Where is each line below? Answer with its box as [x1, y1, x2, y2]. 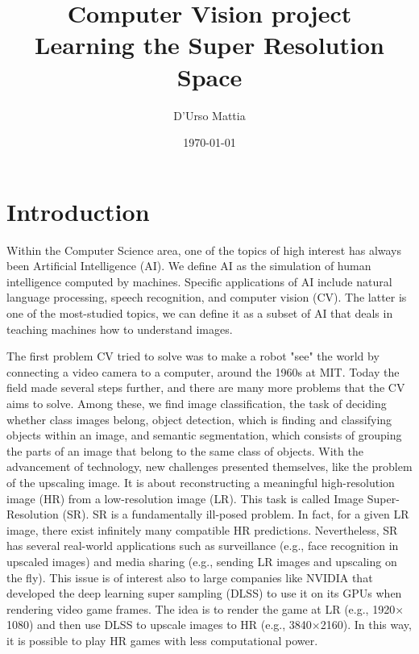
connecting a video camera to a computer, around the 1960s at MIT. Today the [6, 363, 400, 380]
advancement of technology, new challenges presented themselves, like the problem [6, 458, 413, 475]
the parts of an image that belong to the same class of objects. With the [6, 442, 363, 459]
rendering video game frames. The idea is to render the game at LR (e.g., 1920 [6, 600, 396, 617]
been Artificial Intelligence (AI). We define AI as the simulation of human [6, 257, 371, 274]
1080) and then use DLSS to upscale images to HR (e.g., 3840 [6, 616, 312, 633]
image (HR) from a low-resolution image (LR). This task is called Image [6, 489, 364, 506]
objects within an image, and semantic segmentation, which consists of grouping [6, 427, 402, 444]
